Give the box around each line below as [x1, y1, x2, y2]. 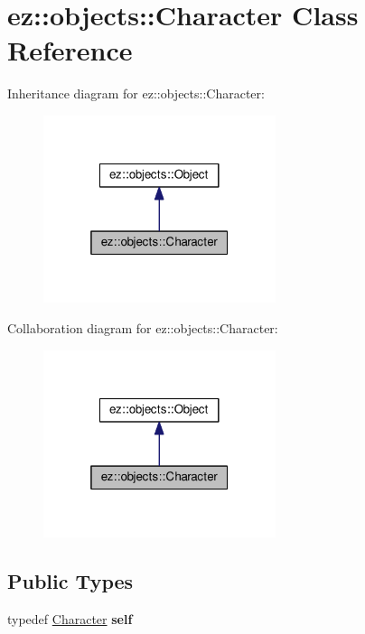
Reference [7, 32, 133, 69]
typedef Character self [7, 609, 133, 628]
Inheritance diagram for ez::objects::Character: [7, 84, 265, 103]
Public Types [7, 567, 134, 595]
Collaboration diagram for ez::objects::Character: [7, 319, 278, 338]
